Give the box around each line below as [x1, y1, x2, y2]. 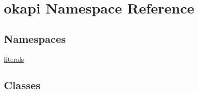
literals [4, 53, 24, 64]
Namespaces [4, 31, 66, 46]
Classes [4, 77, 41, 92]
